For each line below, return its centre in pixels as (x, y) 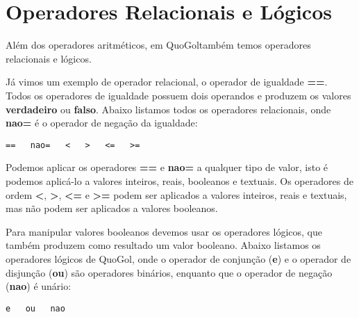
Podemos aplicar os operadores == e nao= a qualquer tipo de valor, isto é (167, 167)
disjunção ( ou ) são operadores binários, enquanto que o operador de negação (169, 272)
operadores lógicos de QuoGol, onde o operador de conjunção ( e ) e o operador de (178, 258)
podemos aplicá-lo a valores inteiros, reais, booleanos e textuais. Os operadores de (179, 180)
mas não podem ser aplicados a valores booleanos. (112, 208)
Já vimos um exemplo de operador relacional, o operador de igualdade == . (167, 82)
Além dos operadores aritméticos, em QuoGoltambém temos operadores (158, 45)
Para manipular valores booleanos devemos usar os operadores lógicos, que (164, 231)
